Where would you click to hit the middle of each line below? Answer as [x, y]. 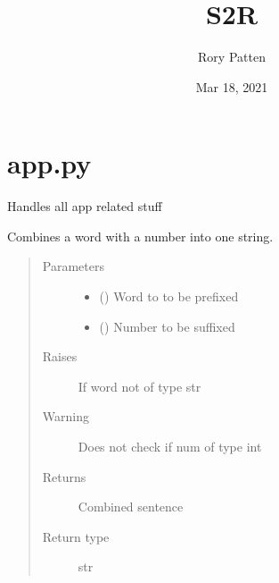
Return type [76, 536]
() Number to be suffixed [167, 326]
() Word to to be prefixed [169, 296]
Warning [66, 416]
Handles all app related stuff [85, 206]
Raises [60, 356]
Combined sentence [131, 507]
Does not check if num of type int [170, 446]
